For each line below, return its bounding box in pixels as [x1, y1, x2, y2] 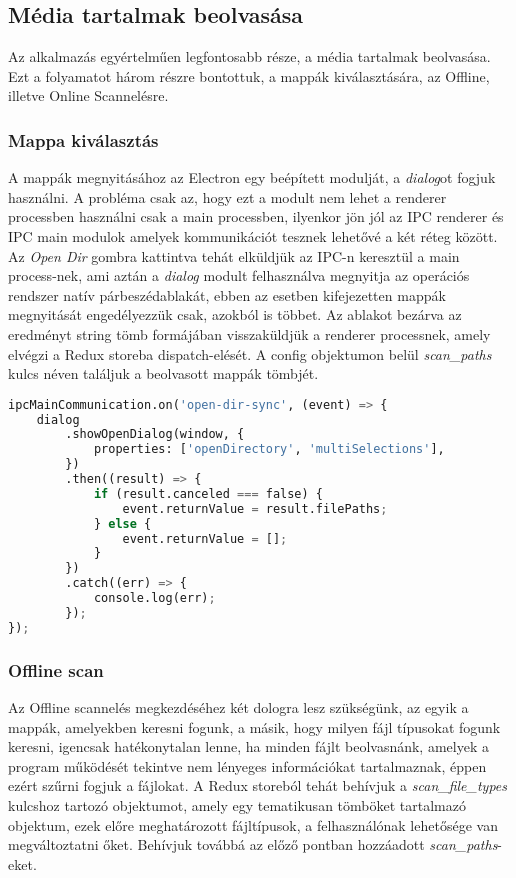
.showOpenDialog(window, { [65, 427, 245, 442]
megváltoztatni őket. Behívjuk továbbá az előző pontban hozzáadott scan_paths [8, 834, 498, 855]
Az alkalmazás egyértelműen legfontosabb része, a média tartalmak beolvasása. [8, 46, 491, 67]
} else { [93, 516, 152, 531]
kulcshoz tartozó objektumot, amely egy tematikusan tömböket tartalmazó [8, 794, 466, 815]
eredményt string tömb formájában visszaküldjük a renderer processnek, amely [8, 323, 491, 344]
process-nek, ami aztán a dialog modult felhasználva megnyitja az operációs [8, 265, 470, 286]
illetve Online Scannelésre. [8, 85, 169, 106]
